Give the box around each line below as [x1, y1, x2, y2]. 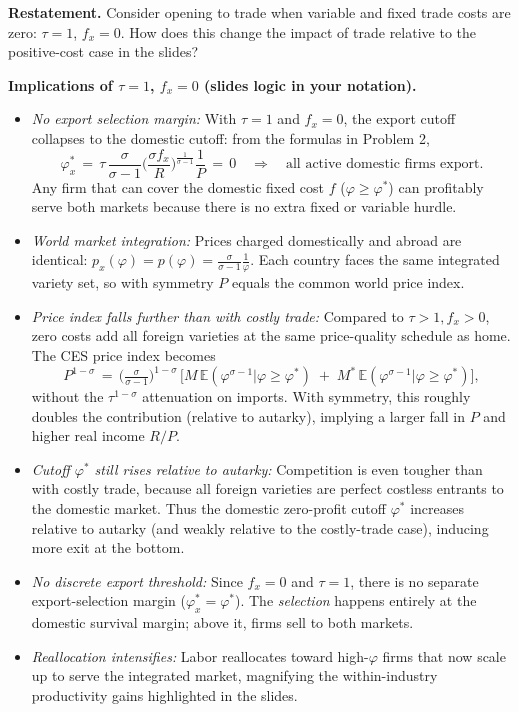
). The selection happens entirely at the [235, 590, 477, 611]
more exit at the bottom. [31, 537, 185, 558]
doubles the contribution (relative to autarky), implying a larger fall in [31, 405, 465, 426]
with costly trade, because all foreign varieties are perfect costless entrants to [31, 478, 504, 499]
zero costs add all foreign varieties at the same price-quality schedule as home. [31, 325, 511, 346]
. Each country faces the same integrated [250, 249, 500, 270]
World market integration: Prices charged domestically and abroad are [31, 229, 462, 250]
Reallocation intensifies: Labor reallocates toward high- [31, 645, 369, 666]
